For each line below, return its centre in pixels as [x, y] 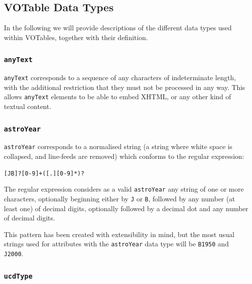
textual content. [28, 106]
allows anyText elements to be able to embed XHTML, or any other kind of [118, 97]
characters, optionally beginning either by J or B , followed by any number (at [120, 199]
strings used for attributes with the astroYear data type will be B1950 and [116, 244]
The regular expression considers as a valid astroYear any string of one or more [124, 189]
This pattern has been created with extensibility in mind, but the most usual [119, 234]
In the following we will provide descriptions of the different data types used [118, 28]
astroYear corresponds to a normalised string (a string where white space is [118, 146]
